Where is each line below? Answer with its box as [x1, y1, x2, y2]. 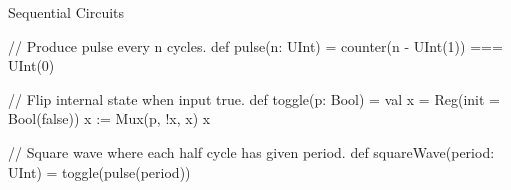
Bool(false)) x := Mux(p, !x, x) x [8, 108, 211, 129]
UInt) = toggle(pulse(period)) [8, 161, 191, 182]
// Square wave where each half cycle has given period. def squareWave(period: [8, 141, 495, 162]
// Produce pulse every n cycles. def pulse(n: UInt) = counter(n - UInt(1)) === [8, 35, 503, 56]
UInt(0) [8, 55, 55, 76]
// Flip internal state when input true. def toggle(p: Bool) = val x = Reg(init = [8, 88, 500, 109]
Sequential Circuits [8, 2, 125, 22]
